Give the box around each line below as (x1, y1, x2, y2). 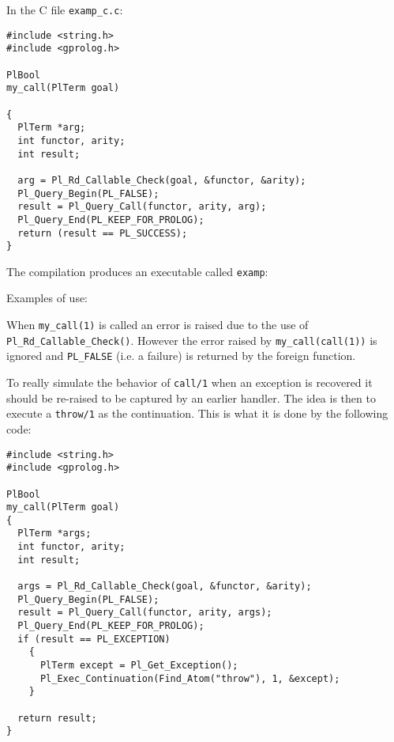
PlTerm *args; (17, 528, 92, 539)
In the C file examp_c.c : (6, 2, 123, 17)
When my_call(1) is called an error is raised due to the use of (6, 316, 309, 333)
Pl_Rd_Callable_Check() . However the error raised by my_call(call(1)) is (6, 331, 377, 348)
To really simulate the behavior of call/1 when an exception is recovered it (6, 374, 373, 391)
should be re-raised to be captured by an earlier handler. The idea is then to (6, 389, 376, 406)
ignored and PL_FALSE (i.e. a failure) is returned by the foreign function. (6, 347, 356, 364)
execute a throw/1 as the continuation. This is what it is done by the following (6, 405, 388, 422)
